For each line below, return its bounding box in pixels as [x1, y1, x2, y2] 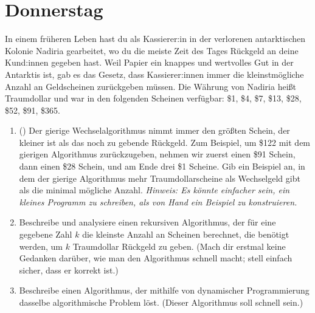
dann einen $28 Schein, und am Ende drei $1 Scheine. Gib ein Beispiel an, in [19, 160, 305, 173]
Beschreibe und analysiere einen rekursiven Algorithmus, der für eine [19, 216, 276, 229]
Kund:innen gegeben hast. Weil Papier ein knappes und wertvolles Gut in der [5, 56, 294, 69]
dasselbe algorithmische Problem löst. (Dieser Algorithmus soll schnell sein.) [19, 296, 303, 308]
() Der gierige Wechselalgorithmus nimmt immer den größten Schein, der [19, 124, 290, 137]
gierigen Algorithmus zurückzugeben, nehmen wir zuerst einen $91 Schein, [19, 148, 296, 160]
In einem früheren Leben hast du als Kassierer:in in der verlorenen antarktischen [5, 32, 306, 45]
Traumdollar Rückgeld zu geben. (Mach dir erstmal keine [72, 239, 286, 252]
